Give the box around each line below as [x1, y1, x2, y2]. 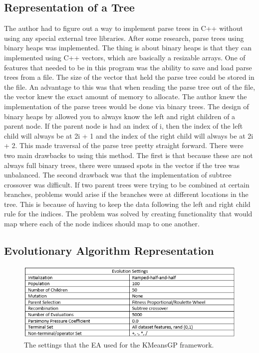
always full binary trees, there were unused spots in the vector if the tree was [4, 160, 240, 170]
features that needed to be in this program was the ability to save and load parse [4, 62, 252, 72]
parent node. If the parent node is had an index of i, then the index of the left [4, 121, 243, 131]
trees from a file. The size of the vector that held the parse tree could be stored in [4, 72, 255, 82]
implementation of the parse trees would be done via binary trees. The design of [4, 101, 249, 111]
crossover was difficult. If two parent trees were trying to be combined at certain [4, 179, 250, 189]
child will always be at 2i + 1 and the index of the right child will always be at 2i [4, 130, 254, 141]
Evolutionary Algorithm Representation [4, 243, 214, 258]
